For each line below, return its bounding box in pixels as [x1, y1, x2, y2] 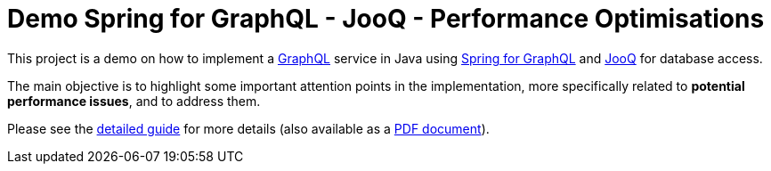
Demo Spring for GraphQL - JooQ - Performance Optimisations [7, 4, 765, 34]
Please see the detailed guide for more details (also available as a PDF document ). [7, 120, 490, 136]
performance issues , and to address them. [7, 93, 261, 109]
